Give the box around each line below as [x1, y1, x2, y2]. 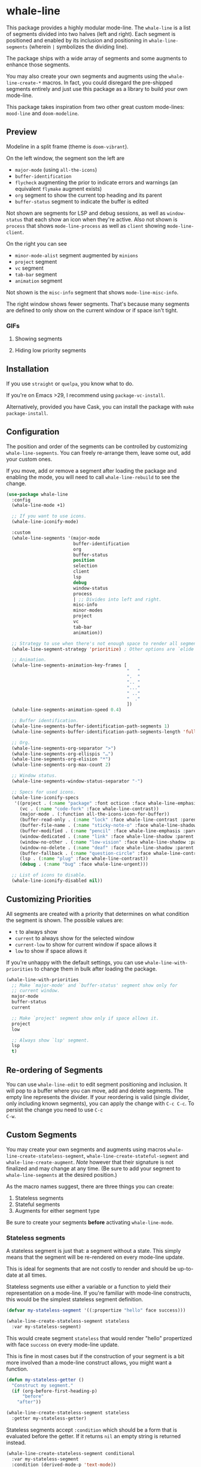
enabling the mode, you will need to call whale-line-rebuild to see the [6, 473, 180, 480]
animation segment [14, 277, 63, 284]
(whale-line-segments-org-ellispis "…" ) [11, 751, 114, 757]
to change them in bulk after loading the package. [34, 965, 157, 972]
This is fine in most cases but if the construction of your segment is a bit [6, 1352, 184, 1359]
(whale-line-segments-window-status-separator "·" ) [11, 778, 144, 784]
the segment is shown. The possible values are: [6, 917, 124, 924]
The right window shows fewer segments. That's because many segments [6, 300, 190, 308]
